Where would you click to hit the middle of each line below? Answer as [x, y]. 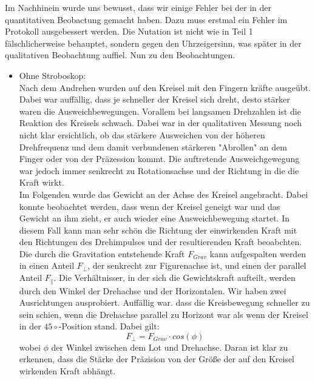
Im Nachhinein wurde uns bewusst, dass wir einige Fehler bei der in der [138, 7]
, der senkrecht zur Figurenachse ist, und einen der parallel [197, 265]
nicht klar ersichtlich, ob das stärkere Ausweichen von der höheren [142, 134]
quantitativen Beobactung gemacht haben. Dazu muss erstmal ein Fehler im [146, 19]
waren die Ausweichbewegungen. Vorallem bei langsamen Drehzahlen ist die [160, 111]
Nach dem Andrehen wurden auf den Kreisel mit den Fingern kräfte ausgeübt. [165, 87]
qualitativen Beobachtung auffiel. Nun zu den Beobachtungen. [120, 55]
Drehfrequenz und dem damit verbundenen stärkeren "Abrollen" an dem [153, 147]
